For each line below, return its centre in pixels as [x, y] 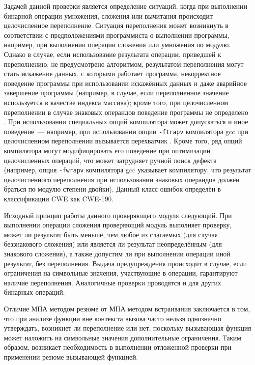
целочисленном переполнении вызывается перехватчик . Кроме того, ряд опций [123, 141]
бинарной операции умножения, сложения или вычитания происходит [108, 15]
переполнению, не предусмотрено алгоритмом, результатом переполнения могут [124, 64]
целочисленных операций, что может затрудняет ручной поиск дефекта [110, 160]
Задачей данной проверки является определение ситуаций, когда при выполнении [126, 6]
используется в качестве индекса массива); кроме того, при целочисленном [116, 102]
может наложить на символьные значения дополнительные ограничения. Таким [123, 337]
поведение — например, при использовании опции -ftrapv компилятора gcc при [126, 131]
